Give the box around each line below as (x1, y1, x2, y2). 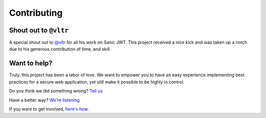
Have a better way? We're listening (9, 97, 80, 103)
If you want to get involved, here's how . (9, 106, 89, 112)
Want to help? (9, 59, 53, 67)
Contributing (9, 7, 63, 18)
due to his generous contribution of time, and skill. (9, 46, 111, 52)
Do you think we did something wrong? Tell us (9, 88, 103, 94)
